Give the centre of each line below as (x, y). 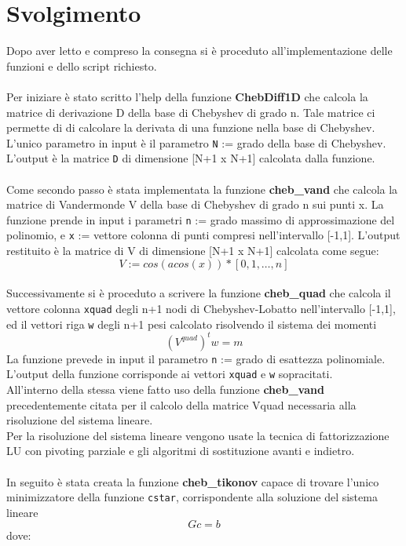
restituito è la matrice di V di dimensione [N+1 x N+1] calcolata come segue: (193, 251)
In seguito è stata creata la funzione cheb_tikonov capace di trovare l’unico (193, 481)
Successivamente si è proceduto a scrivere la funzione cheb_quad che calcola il (199, 293)
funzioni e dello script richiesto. (82, 66)
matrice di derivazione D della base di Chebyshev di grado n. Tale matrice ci (191, 112)
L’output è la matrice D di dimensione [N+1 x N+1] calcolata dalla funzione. (191, 158)
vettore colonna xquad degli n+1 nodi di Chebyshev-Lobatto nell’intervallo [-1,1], (201, 308)
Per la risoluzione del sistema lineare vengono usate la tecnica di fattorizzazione (198, 435)
